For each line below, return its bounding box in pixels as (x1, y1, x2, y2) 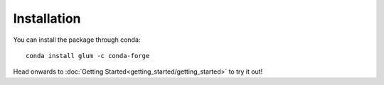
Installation (13, 11, 81, 26)
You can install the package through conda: (13, 35, 141, 44)
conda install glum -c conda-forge (26, 52, 150, 59)
